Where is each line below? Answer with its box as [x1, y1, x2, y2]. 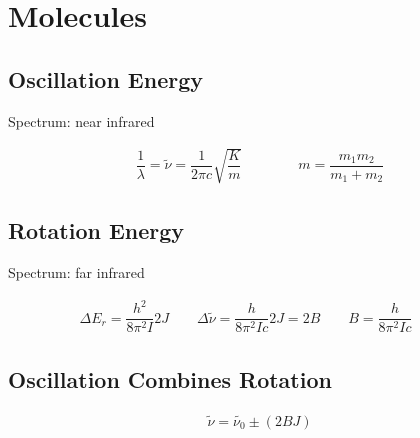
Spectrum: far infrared [8, 261, 145, 282]
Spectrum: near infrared [8, 110, 155, 131]
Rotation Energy [8, 215, 185, 246]
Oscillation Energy [8, 63, 204, 94]
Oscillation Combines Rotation [8, 363, 332, 394]
